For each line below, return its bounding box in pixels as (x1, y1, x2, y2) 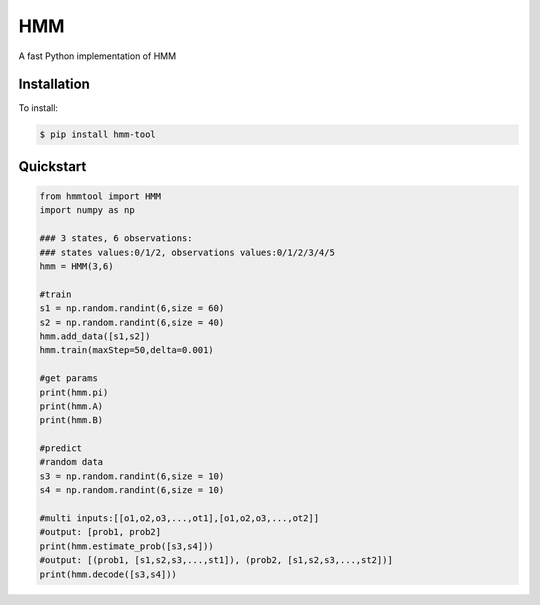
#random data (39, 456, 104, 468)
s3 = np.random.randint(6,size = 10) (39, 470, 225, 482)
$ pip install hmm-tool (39, 129, 157, 140)
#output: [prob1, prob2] (39, 526, 162, 538)
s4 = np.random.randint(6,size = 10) (39, 485, 225, 496)
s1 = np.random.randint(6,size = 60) (39, 303, 225, 314)
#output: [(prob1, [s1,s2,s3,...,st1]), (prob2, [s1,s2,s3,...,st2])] (39, 555, 394, 566)
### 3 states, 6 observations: (39, 233, 194, 244)
